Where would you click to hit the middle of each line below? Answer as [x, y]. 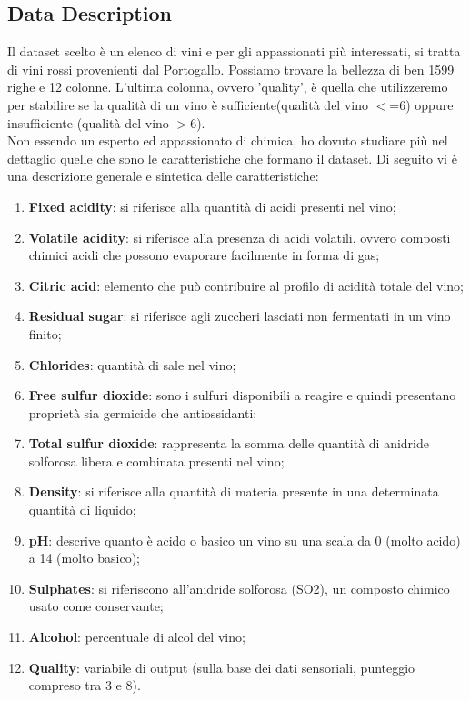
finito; [45, 333]
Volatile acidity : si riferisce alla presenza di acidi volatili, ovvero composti [240, 237]
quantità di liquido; [82, 510]
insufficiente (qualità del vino [88, 122]
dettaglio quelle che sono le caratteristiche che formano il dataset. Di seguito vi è [232, 158]
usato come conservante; [96, 606]
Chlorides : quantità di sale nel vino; [132, 364]
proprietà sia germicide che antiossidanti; [143, 412]
